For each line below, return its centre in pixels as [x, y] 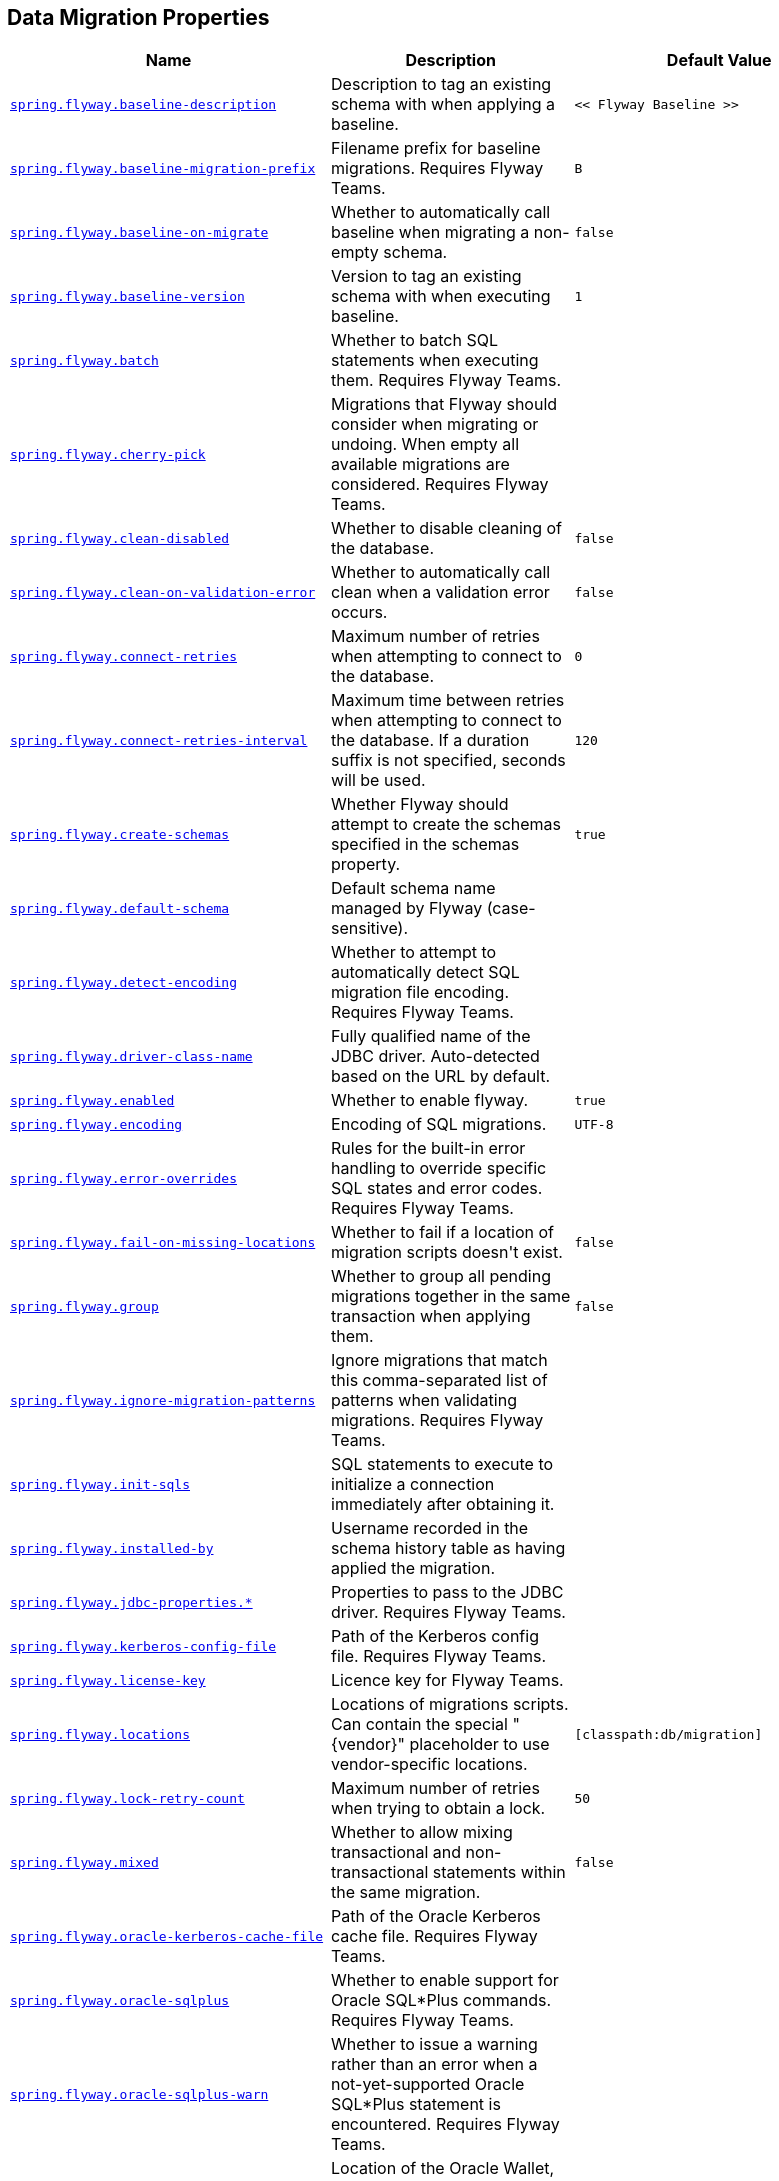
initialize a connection [413, 1484]
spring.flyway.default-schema [120, 908]
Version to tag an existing [426, 276]
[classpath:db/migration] [668, 1734]
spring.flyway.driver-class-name [131, 1056]
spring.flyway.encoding [96, 1124]
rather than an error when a [434, 2064]
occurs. [359, 612]
